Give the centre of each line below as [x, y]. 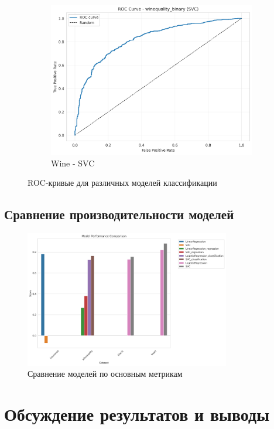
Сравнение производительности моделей [119, 214]
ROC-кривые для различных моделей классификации [122, 183]
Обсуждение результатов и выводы [137, 414]
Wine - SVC [73, 163]
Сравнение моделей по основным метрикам [105, 374]
